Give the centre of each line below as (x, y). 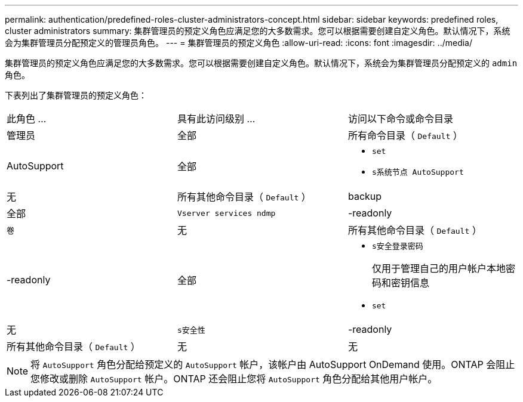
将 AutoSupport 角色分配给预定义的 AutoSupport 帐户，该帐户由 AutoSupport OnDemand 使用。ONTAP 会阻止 (273, 364)
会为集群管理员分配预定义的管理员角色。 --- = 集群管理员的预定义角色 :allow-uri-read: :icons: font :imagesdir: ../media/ (239, 43)
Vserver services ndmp (226, 213)
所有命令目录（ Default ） (405, 135)
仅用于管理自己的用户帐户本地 (439, 268)
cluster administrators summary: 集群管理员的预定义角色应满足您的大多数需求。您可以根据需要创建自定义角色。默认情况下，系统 (258, 31)
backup (365, 196)
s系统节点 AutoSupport (418, 172)
